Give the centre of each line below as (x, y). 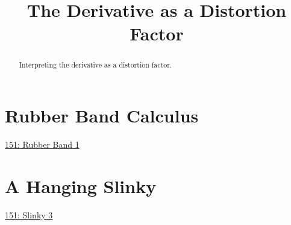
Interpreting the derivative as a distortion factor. (95, 65)
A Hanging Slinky (81, 185)
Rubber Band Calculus (102, 116)
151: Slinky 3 (29, 214)
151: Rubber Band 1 (42, 144)
